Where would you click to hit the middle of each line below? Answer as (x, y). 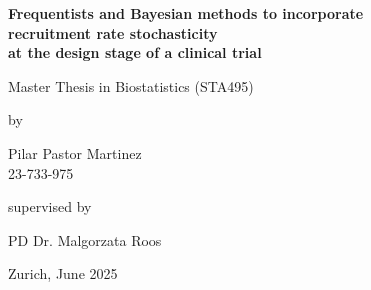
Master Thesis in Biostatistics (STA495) (131, 85)
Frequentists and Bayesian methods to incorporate (186, 13)
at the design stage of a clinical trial (135, 52)
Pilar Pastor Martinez (75, 152)
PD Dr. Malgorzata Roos (85, 239)
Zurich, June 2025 (63, 273)
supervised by (50, 206)
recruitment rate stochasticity (113, 32)
